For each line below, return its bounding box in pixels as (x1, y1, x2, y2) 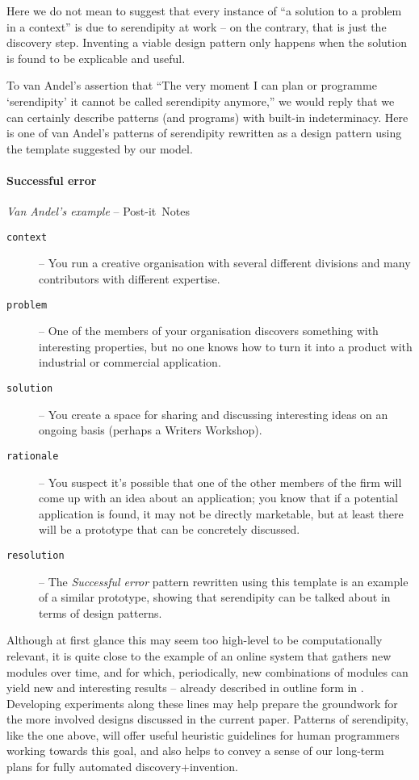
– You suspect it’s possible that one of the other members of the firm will (39, 473, 402, 490)
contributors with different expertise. (39, 270, 220, 287)
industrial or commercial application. (39, 354, 221, 371)
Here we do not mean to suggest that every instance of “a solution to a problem (6, 2, 402, 19)
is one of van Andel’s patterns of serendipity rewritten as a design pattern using (6, 124, 402, 141)
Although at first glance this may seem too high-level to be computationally (6, 631, 383, 648)
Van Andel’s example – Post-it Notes (6, 203, 190, 220)
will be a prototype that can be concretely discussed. (39, 521, 300, 538)
